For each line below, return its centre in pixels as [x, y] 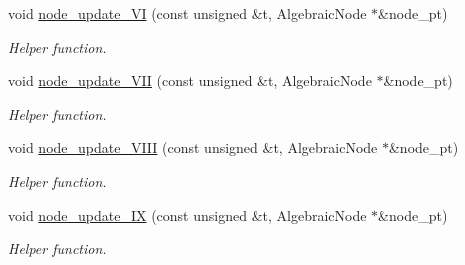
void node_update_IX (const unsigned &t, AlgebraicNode [187, 214]
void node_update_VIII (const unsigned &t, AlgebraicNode [193, 147]
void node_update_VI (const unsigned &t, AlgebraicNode [187, 13]
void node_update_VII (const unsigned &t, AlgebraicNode [190, 80]
